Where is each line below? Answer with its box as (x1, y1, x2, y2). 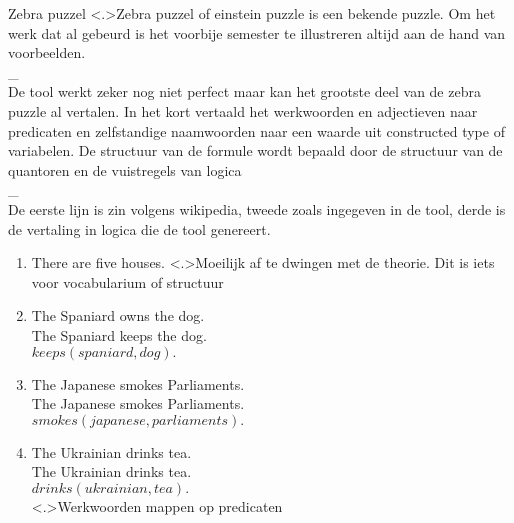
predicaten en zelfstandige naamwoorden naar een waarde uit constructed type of (8, 120, 505, 141)
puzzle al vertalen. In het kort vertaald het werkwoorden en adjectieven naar (8, 100, 478, 121)
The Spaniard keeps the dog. (31, 324, 207, 345)
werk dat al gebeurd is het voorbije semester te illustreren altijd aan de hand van (8, 22, 506, 43)
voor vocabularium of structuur (31, 271, 224, 292)
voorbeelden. (8, 42, 86, 63)
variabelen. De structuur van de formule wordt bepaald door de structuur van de (8, 140, 503, 161)
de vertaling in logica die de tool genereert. (8, 218, 271, 239)
